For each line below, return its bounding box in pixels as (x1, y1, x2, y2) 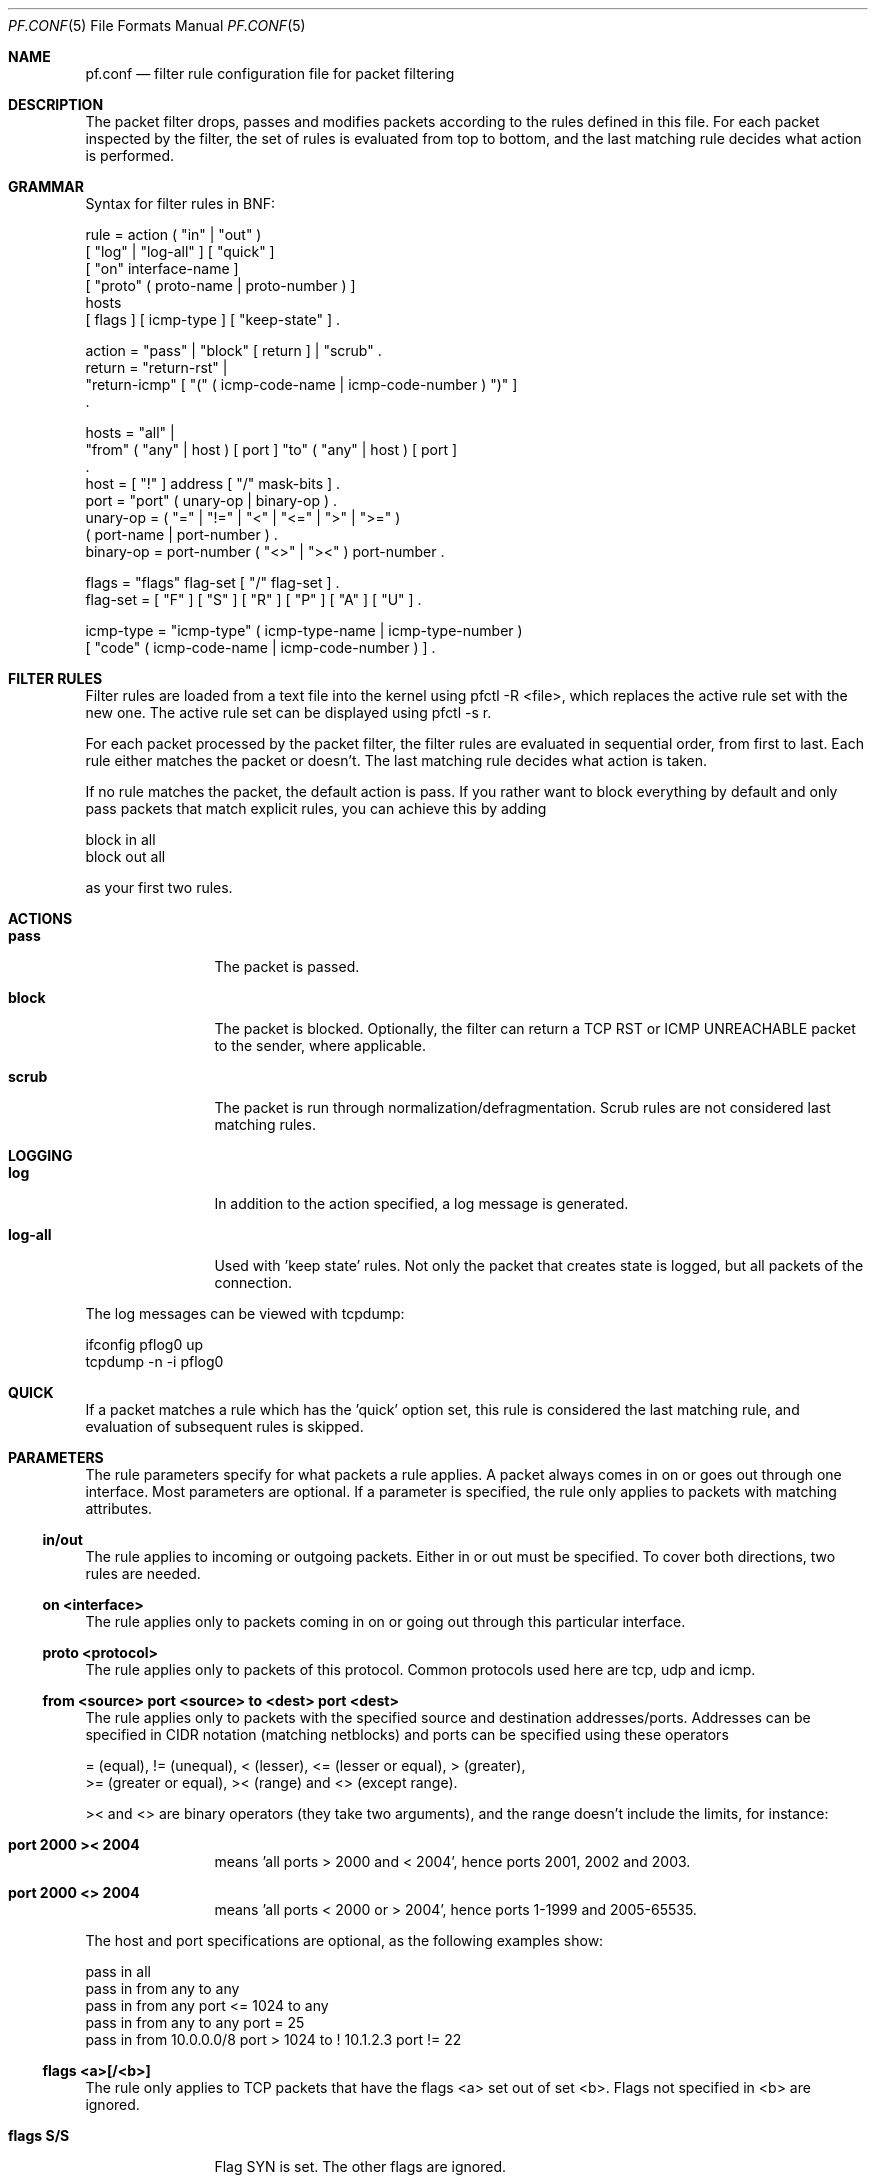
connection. (214, 1274, 293, 1291)
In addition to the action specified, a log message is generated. (214, 1195, 629, 1212)
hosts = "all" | (85, 424, 175, 441)
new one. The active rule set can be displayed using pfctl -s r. (85, 704, 492, 721)
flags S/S (8, 2127, 70, 2144)
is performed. (85, 147, 175, 164)
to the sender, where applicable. (214, 1037, 427, 1054)
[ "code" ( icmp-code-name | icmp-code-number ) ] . (85, 639, 436, 656)
